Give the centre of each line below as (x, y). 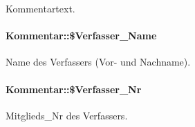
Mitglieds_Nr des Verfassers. (67, 115)
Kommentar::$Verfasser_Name (81, 36)
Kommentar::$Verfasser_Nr (74, 89)
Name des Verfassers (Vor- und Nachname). (98, 62)
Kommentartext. (40, 8)
